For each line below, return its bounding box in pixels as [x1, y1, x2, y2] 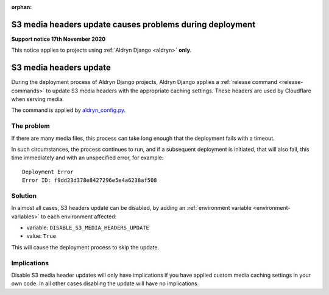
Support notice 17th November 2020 [11, 35, 106, 43]
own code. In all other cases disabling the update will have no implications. [11, 280, 199, 287]
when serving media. [11, 95, 64, 103]
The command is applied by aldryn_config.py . [11, 106, 126, 114]
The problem [11, 122, 50, 130]
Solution [11, 192, 37, 200]
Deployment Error [22, 168, 74, 175]
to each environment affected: [40, 213, 117, 220]
